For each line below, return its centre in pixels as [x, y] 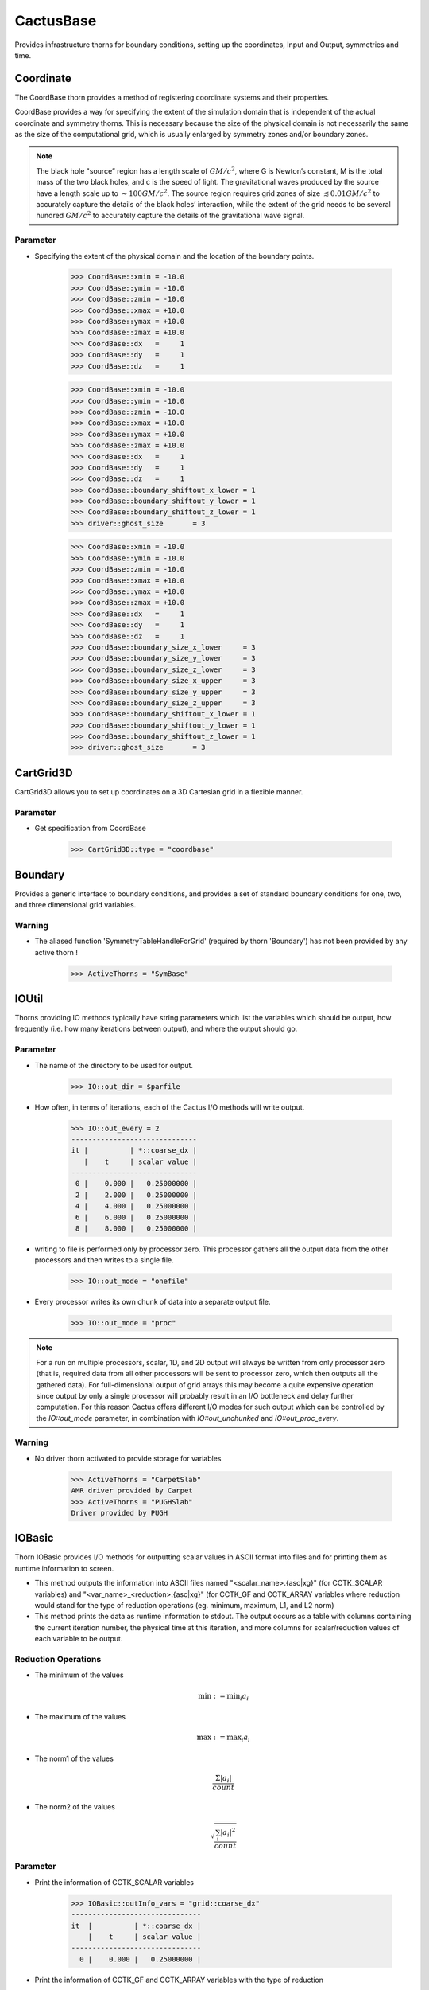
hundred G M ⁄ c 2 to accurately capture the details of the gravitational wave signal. [170, 215]
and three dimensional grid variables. [75, 905]
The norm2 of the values [75, 1806]
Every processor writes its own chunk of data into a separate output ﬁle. [153, 1302]
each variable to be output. [79, 1639]
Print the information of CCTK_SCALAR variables [114, 1882]
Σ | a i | [223, 1779]
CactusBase [56, 21]
